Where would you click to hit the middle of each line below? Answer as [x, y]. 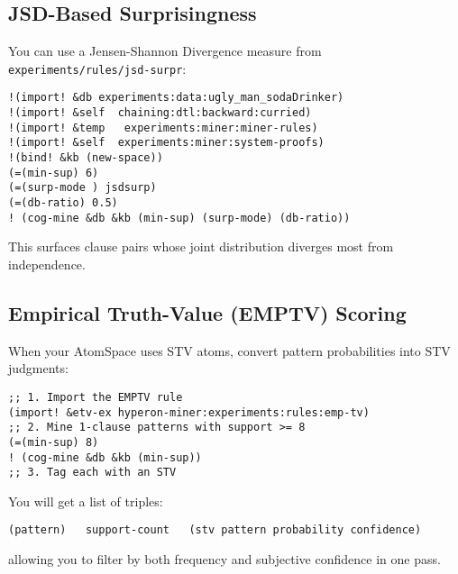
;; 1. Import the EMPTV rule [96, 397]
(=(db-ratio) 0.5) [63, 203]
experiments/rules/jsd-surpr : [97, 68]
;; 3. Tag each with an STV [92, 473]
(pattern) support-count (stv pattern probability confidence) [215, 530]
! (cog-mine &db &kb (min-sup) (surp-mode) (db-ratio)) [179, 218]
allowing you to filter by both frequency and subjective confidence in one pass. [224, 559]
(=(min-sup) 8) [54, 442]
